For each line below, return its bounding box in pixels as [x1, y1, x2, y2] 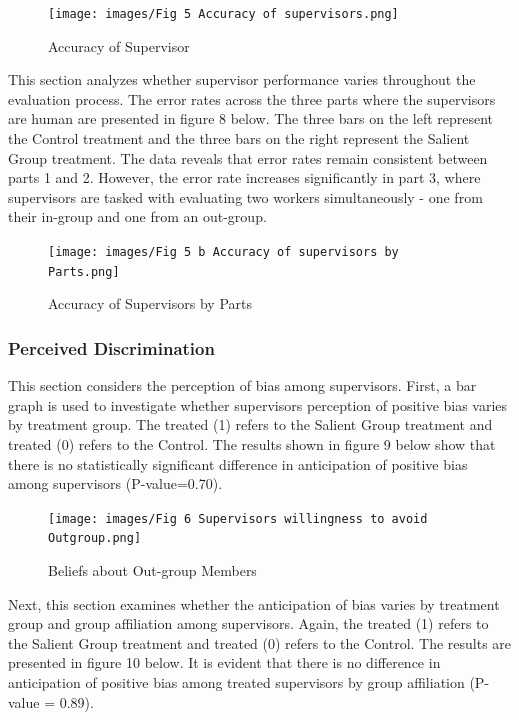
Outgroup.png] [48, 531, 142, 546]
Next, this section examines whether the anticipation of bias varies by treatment [8, 593, 500, 614]
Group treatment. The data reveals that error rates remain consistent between [8, 147, 488, 168]
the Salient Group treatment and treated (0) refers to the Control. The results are [8, 632, 512, 653]
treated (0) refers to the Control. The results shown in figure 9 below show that [8, 433, 496, 454]
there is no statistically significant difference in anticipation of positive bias [8, 453, 468, 474]
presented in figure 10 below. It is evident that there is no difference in [8, 652, 441, 673]
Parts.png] [48, 264, 120, 279]
